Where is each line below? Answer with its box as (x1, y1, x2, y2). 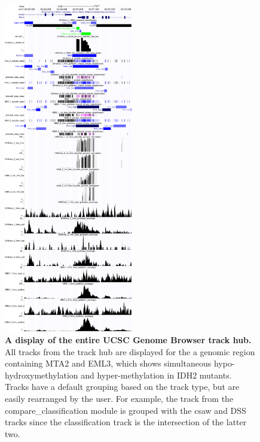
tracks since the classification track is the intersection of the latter (5, 416, 247, 428)
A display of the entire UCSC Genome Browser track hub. (5, 334, 252, 346)
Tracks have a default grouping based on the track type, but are (5, 380, 240, 393)
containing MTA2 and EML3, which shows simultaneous (5, 357, 212, 370)
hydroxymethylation (5, 368, 78, 381)
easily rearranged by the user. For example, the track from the (5, 392, 234, 404)
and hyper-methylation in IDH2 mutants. (81, 368, 232, 381)
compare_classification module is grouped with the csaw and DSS (5, 404, 246, 416)
